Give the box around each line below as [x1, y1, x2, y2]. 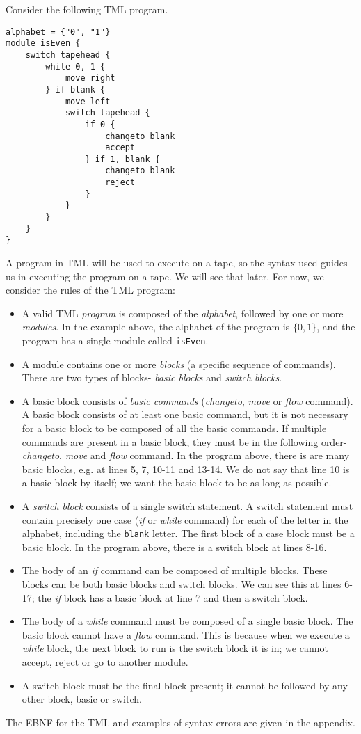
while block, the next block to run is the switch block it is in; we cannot [22, 641, 328, 655]
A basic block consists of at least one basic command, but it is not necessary [22, 407, 348, 422]
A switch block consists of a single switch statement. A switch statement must [22, 499, 353, 513]
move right [65, 73, 115, 83]
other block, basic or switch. [22, 692, 142, 706]
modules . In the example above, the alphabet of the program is [22, 319, 290, 334]
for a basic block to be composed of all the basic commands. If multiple [22, 421, 327, 436]
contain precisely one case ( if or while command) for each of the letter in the [22, 512, 348, 527]
